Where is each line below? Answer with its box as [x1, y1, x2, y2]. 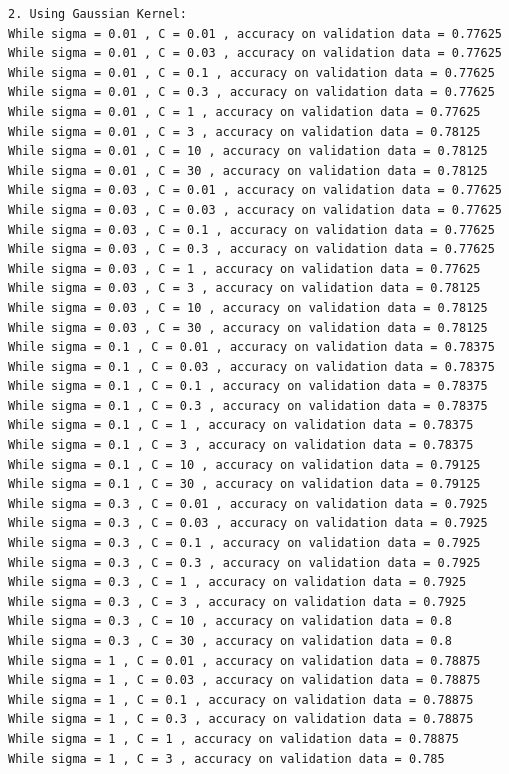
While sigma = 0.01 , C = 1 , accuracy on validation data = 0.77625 [8, 104, 481, 119]
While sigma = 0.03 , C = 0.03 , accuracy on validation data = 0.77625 [8, 202, 502, 217]
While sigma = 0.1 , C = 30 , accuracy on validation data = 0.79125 [8, 477, 481, 492]
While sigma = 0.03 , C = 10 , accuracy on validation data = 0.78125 [8, 300, 488, 315]
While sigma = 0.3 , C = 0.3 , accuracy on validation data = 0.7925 [8, 555, 481, 570]
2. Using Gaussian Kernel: [8, 7, 187, 21]
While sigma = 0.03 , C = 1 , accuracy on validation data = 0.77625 [8, 261, 481, 276]
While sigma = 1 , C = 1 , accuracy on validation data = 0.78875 [8, 731, 460, 746]
